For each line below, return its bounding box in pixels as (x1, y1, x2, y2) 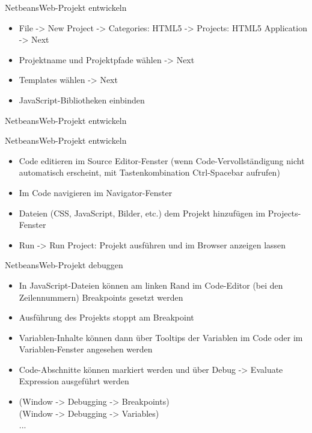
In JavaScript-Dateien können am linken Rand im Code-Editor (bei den (19, 278, 283, 291)
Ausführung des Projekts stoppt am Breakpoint (19, 311, 194, 324)
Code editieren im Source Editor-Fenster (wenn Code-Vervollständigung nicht (19, 154, 305, 167)
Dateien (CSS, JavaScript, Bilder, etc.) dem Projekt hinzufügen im (19, 206, 266, 219)
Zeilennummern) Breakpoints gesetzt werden (19, 290, 183, 303)
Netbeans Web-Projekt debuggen (5, 259, 123, 271)
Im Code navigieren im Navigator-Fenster (19, 186, 173, 198)
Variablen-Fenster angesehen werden (19, 343, 153, 355)
